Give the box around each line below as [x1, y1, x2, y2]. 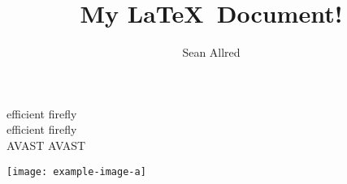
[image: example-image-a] [7, 165, 146, 178]
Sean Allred [182, 44, 241, 61]
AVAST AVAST [7, 136, 86, 153]
